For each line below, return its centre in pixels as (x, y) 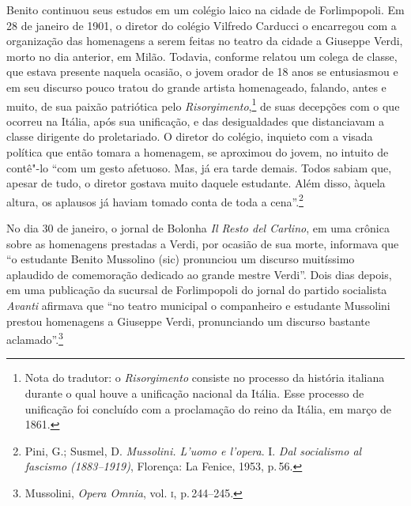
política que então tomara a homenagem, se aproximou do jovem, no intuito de (198, 152)
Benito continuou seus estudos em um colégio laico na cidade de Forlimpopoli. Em (205, 9)
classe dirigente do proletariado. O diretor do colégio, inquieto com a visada (190, 136)
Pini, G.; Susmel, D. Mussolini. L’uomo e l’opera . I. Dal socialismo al (193, 450)
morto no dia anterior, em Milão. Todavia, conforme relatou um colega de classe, (202, 56)
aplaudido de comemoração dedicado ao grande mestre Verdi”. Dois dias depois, (199, 274)
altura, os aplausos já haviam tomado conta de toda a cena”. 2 (155, 200)
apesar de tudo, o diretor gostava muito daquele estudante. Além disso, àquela (196, 183)
